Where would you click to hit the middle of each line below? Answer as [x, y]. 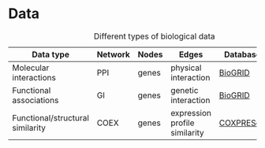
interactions [34, 77]
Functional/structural [50, 117]
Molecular [31, 68]
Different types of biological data [154, 36]
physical [186, 68]
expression [191, 113]
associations [35, 100]
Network [113, 54]
